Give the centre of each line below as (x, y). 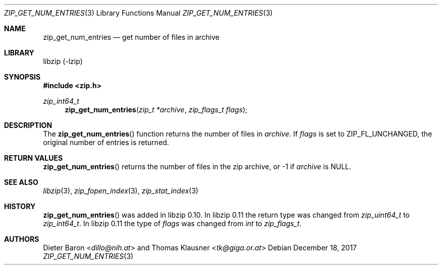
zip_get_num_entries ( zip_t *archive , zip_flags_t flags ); (156, 110)
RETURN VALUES (34, 158)
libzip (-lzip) (63, 61)
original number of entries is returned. (106, 142)
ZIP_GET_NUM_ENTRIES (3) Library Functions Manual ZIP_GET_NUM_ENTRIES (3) (139, 13)
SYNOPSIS (22, 77)
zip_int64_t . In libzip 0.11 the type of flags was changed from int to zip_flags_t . (172, 223)
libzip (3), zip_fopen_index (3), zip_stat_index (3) (121, 191)
